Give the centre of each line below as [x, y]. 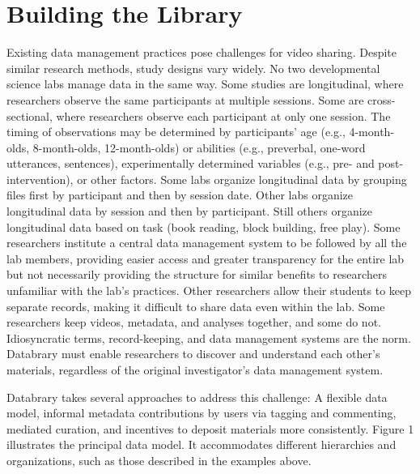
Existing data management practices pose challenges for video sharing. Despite [202, 52]
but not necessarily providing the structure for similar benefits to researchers [197, 274]
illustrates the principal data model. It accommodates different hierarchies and [202, 444]
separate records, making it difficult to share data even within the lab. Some [196, 306]
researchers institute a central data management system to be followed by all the [207, 243]
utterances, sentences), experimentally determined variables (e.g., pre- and [191, 163]
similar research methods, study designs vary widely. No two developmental [193, 68]
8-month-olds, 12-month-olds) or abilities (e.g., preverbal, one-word [199, 147]
